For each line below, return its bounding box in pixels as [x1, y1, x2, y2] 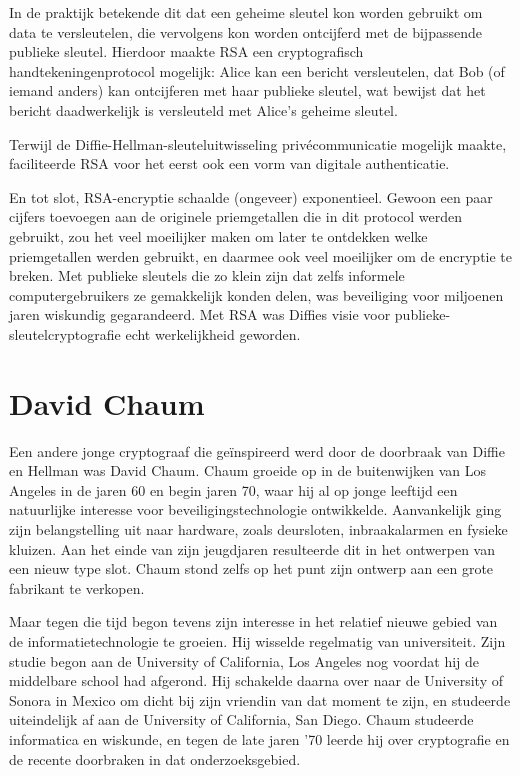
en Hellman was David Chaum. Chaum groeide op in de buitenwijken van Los [9, 460, 486, 481]
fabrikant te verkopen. [9, 577, 145, 598]
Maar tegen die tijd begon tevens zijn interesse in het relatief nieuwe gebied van [9, 611, 498, 632]
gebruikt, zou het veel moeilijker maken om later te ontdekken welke [9, 225, 428, 246]
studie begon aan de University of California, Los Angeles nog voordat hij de [9, 650, 480, 671]
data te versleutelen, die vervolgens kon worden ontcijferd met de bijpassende [9, 21, 482, 42]
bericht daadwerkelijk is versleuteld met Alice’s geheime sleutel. [9, 99, 398, 120]
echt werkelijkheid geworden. [125, 323, 301, 344]
